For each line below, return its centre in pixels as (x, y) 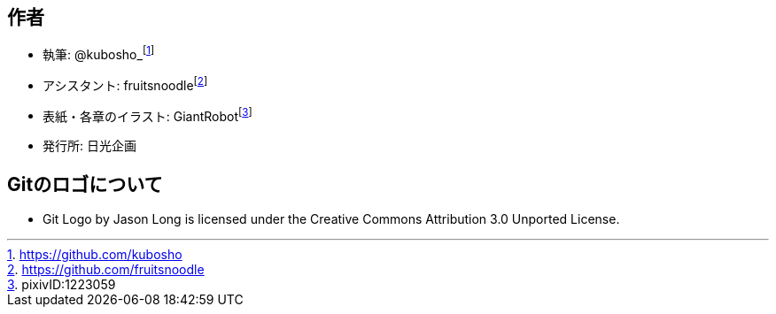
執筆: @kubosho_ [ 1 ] (99, 54)
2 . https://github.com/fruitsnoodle (106, 270)
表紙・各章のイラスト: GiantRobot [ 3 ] (147, 115)
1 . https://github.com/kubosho (95, 255)
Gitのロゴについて (85, 184)
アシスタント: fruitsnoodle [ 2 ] (125, 84)
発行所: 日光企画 (89, 146)
